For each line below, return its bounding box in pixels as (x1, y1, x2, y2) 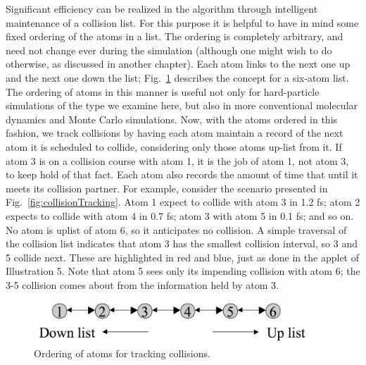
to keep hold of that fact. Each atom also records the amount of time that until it (6, 167, 358, 182)
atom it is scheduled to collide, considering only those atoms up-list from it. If (6, 139, 342, 154)
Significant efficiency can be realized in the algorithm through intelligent (6, 1, 318, 16)
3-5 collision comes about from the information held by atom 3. (6, 277, 279, 292)
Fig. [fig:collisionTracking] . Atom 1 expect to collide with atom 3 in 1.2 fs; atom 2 (6, 194, 360, 209)
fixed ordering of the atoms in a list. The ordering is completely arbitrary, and (6, 29, 343, 44)
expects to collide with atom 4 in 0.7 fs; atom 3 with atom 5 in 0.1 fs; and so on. (6, 208, 354, 223)
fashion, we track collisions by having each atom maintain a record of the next (6, 125, 343, 140)
